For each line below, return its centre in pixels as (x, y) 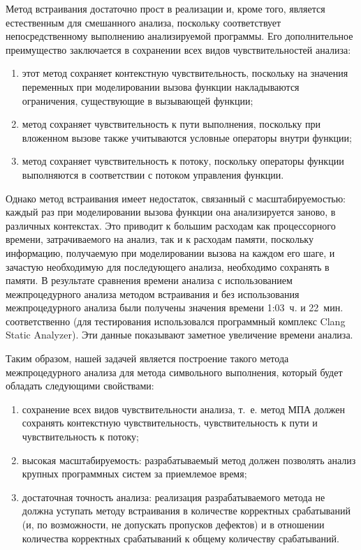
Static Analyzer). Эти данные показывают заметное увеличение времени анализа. (179, 335)
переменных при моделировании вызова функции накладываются (161, 86)
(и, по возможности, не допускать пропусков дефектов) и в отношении (173, 524)
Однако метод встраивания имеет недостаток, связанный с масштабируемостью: (176, 198)
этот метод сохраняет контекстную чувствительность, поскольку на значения (185, 73)
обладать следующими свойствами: (80, 386)
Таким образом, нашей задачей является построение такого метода (147, 358)
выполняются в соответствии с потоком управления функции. (153, 174)
